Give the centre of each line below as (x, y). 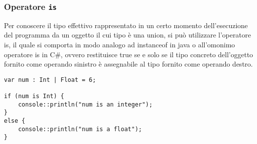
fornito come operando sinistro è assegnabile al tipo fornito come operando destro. (128, 64)
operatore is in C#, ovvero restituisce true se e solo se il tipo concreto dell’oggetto (128, 54)
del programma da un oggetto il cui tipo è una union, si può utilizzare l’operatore (128, 35)
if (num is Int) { (34, 96)
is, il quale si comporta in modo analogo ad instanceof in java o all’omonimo (120, 44)
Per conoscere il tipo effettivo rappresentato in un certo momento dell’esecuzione (126, 25)
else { (15, 121)
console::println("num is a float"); (80, 129)
